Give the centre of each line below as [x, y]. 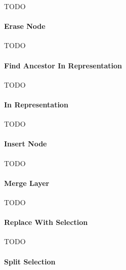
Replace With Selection [46, 222]
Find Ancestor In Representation [63, 65]
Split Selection [30, 261]
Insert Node [26, 144]
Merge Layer [27, 183]
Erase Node [25, 26]
